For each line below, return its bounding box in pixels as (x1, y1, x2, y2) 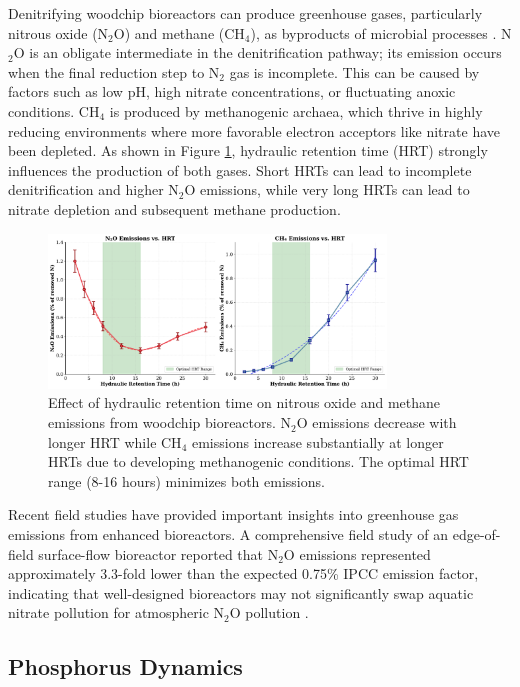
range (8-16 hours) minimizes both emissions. (48, 470, 325, 491)
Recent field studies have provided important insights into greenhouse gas (8, 504, 459, 525)
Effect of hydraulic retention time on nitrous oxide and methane (48, 392, 441, 413)
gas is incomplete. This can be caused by (229, 61, 480, 82)
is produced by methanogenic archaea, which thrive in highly (109, 100, 483, 121)
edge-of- (452, 524, 501, 545)
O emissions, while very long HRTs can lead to (184, 179, 470, 200)
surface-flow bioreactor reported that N (38, 543, 279, 564)
